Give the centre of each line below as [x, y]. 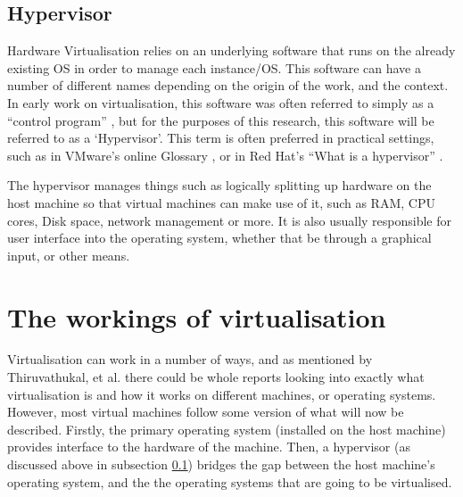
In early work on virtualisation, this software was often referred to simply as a [221, 102]
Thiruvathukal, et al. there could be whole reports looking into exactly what [216, 377]
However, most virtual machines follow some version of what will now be [206, 412]
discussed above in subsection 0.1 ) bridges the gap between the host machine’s [221, 464]
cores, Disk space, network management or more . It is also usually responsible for [230, 220]
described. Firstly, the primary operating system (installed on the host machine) [227, 429]
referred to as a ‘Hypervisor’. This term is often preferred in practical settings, [221, 138]
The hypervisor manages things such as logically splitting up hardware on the [219, 185]
